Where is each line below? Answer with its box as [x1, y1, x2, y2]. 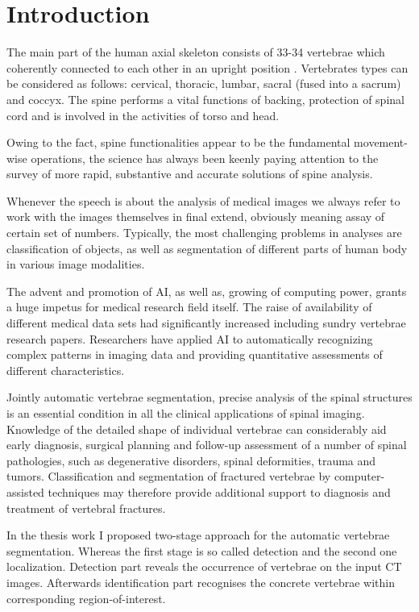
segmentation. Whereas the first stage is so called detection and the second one [6, 542, 397, 559]
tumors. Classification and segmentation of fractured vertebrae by [6, 468, 331, 485]
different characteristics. [6, 361, 125, 378]
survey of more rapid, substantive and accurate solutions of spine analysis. [6, 165, 373, 182]
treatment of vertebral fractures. [6, 499, 166, 516]
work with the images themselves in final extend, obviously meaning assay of [6, 208, 385, 225]
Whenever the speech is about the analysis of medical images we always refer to [6, 192, 400, 209]
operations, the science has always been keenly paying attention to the [31, 149, 379, 166]
